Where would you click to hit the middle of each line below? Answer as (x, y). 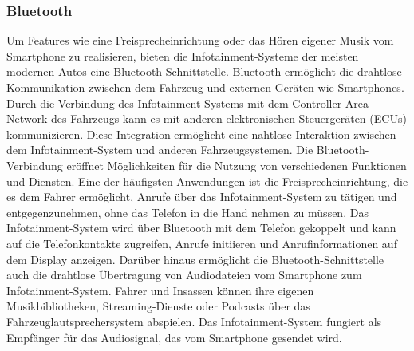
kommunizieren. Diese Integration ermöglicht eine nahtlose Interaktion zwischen (201, 134)
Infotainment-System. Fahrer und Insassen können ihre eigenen (160, 290)
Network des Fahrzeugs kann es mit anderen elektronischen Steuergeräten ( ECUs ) (207, 118)
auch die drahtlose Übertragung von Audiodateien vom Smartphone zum (184, 275)
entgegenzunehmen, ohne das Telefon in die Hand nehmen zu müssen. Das (187, 212)
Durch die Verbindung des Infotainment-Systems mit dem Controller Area (188, 103)
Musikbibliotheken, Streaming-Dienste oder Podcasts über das (158, 306)
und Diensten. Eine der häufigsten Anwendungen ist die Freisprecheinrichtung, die (207, 181)
